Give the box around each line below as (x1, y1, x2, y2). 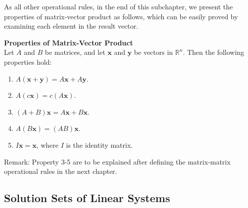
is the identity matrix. (66, 139, 133, 150)
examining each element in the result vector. (4, 21, 139, 31)
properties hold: (4, 56, 52, 67)
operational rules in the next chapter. (4, 166, 117, 176)
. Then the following (183, 47, 245, 57)
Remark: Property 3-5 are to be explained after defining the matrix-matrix (4, 156, 231, 166)
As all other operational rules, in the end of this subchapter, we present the (4, 1, 233, 11)
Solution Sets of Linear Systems (4, 190, 170, 206)
